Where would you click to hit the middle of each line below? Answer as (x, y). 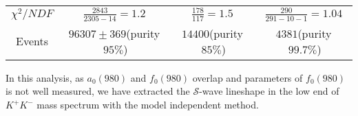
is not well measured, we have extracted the (98, 91)
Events (32, 41)
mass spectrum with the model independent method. (148, 104)
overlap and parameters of (248, 77)
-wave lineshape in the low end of (269, 91)
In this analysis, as (45, 77)
